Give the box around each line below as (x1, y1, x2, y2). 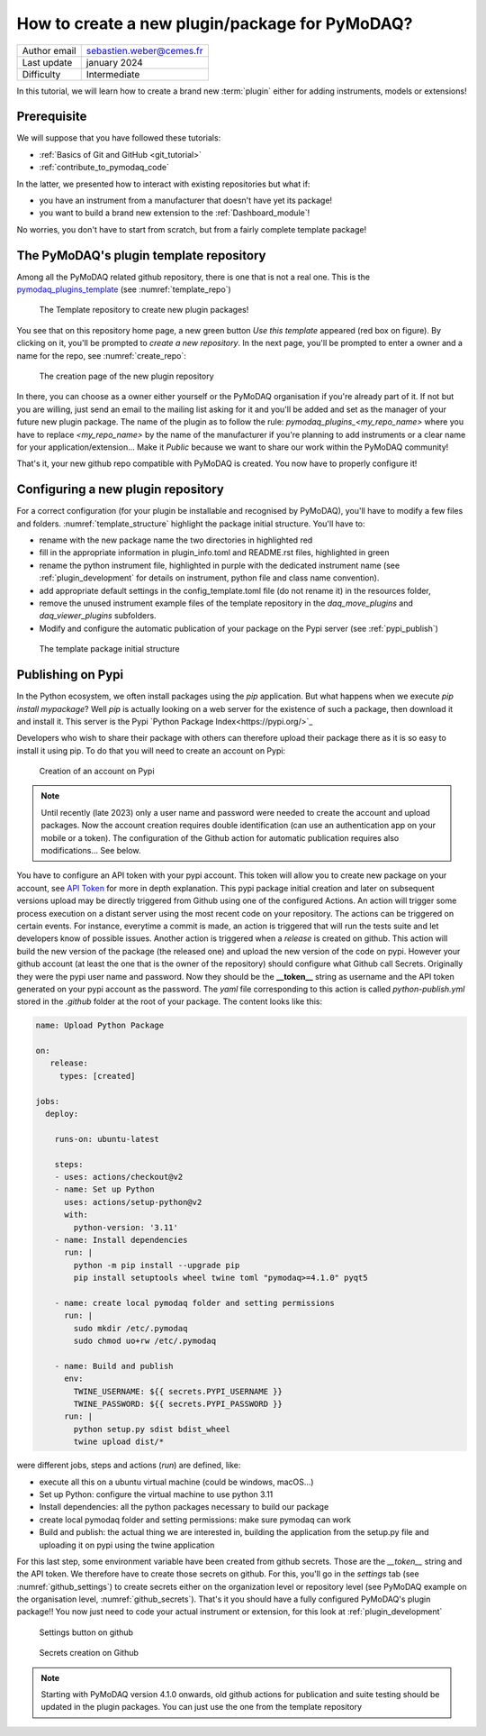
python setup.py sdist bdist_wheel (73, 1424, 231, 1434)
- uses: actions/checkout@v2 (54, 1172, 184, 1182)
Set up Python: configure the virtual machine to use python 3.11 (39, 1488, 274, 1500)
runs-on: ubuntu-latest (54, 1134, 159, 1144)
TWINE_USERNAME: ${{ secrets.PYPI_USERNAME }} (73, 1386, 283, 1396)
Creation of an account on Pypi (39, 766, 155, 777)
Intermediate (85, 68, 140, 80)
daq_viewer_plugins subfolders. (39, 610, 157, 621)
